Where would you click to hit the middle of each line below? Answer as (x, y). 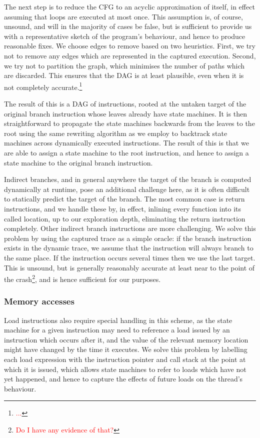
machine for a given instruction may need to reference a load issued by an (117, 330)
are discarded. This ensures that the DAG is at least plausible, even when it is (124, 75)
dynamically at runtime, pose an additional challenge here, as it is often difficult (127, 189)
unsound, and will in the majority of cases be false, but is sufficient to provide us (128, 26)
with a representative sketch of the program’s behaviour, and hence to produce (125, 36)
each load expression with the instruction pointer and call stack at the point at (125, 359)
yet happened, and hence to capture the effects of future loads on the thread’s (123, 379)
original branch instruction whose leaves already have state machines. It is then (125, 113)
